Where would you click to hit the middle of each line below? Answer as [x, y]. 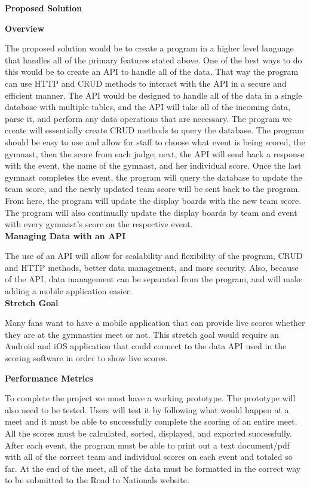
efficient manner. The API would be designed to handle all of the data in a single [154, 95]
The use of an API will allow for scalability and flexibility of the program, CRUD [154, 256]
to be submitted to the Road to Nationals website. [97, 480]
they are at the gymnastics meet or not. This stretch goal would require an [142, 334]
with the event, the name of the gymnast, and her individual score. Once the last [153, 165]
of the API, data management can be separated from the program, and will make [154, 279]
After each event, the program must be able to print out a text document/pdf [148, 445]
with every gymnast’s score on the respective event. [99, 224]
